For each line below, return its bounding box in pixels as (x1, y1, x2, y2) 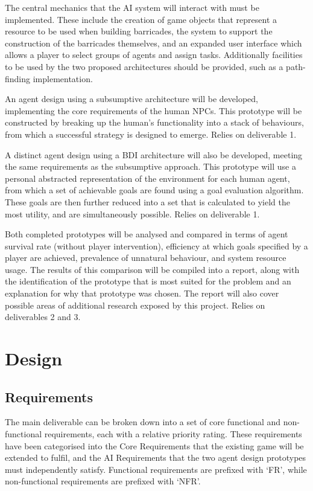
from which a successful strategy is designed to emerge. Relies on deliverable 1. (5, 127, 297, 140)
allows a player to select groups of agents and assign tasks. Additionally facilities (5, 48, 303, 61)
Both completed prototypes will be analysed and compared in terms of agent (5, 228, 288, 240)
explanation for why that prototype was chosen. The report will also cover (5, 287, 279, 300)
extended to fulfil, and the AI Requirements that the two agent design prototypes (5, 451, 306, 464)
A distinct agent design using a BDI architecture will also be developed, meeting (5, 148, 303, 161)
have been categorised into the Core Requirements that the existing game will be (5, 439, 304, 452)
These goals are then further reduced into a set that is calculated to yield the (5, 195, 290, 208)
